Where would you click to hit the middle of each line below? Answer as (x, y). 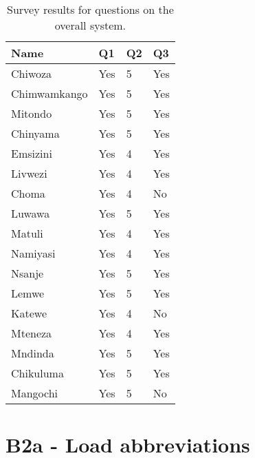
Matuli (27, 233)
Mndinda (33, 353)
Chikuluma (37, 373)
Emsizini (32, 153)
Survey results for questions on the (90, 9)
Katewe (29, 313)
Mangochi (35, 393)
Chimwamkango (49, 93)
